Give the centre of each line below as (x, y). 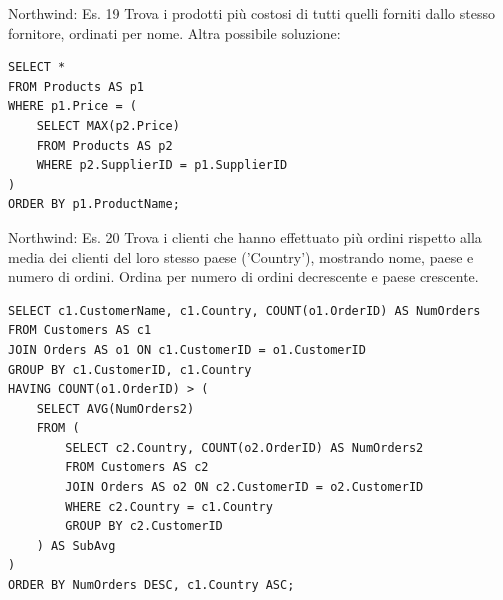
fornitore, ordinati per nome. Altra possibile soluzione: (174, 32)
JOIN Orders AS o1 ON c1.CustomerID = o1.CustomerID (187, 349)
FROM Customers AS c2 (137, 467)
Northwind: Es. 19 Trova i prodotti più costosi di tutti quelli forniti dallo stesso (251, 13)
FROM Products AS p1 (76, 86)
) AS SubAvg (76, 545)
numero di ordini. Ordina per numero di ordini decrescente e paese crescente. (243, 276)
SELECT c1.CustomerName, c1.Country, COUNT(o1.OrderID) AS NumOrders (244, 310)
